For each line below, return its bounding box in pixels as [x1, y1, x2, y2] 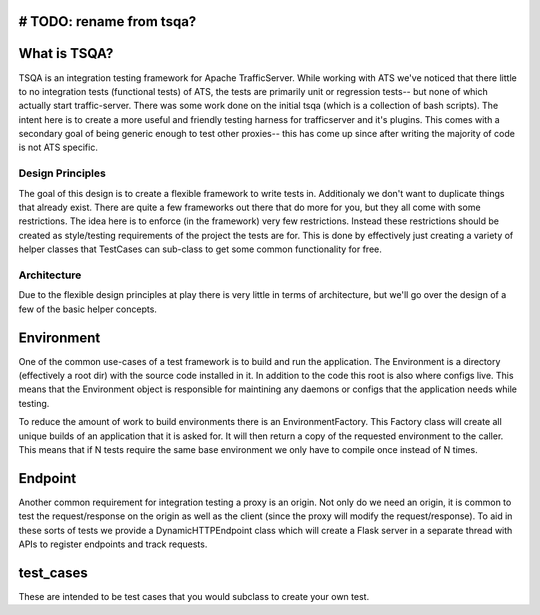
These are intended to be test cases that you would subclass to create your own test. [18, 590, 370, 602]
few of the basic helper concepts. [18, 303, 157, 315]
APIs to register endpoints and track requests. [18, 538, 208, 550]
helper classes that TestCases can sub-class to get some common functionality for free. [18, 243, 382, 255]
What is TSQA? [18, 45, 114, 62]
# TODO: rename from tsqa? [18, 13, 197, 30]
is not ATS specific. [18, 141, 99, 154]
